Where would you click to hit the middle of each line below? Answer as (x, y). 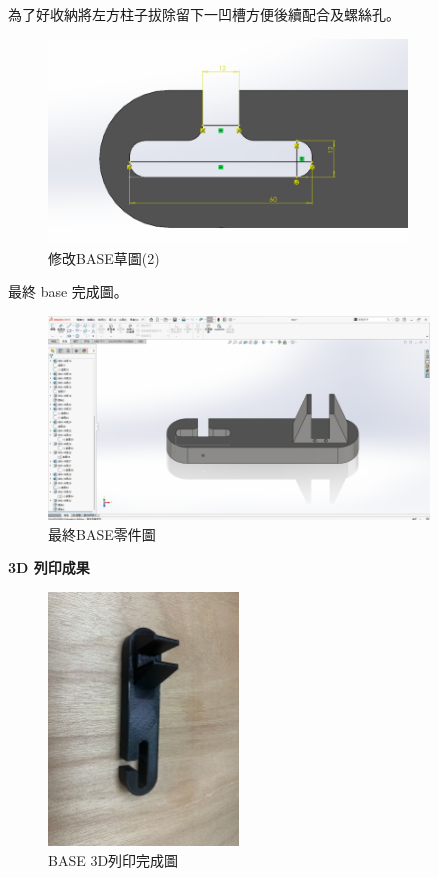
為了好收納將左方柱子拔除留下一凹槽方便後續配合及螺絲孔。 (204, 14)
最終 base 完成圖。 (68, 291)
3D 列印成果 (49, 567)
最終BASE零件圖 (102, 533)
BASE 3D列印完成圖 (113, 859)
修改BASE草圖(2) (104, 257)
